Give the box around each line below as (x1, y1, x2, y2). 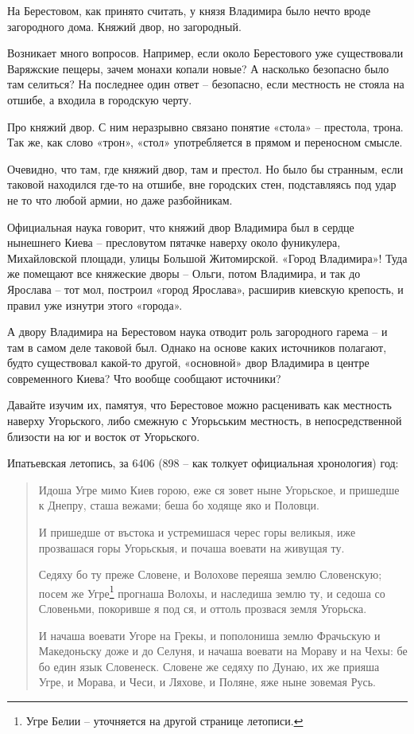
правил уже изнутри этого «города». (7, 296, 183, 313)
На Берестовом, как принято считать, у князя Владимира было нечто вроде (7, 2, 371, 18)
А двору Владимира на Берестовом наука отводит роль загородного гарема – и (7, 323, 388, 340)
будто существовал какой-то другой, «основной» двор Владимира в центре (7, 354, 370, 371)
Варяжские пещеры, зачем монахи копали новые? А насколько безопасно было (7, 60, 389, 76)
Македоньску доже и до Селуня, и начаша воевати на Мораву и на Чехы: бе (38, 642, 408, 659)
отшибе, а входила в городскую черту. (7, 91, 192, 107)
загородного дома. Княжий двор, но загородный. (7, 18, 242, 34)
